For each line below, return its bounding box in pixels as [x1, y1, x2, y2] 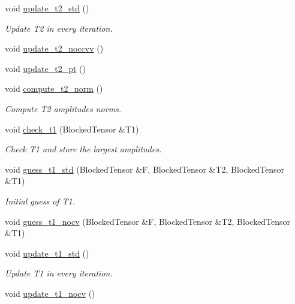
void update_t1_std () [5, 246, 89, 259]
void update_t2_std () [5, 2, 89, 14]
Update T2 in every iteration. [5, 22, 113, 34]
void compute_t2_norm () [5, 82, 103, 95]
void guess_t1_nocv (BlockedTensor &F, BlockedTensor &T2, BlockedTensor [5, 215, 291, 227]
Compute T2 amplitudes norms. [5, 102, 122, 115]
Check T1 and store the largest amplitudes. [5, 143, 162, 155]
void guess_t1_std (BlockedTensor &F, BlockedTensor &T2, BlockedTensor [5, 162, 285, 175]
